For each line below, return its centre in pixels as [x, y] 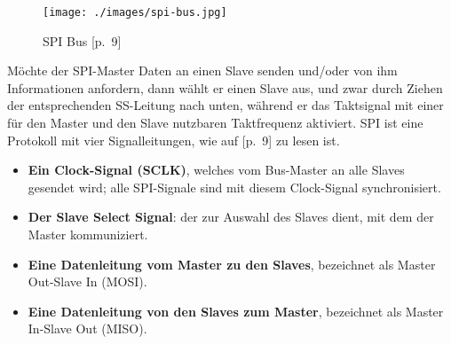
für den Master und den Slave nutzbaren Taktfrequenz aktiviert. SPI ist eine [215, 123]
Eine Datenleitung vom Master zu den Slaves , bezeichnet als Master [232, 264]
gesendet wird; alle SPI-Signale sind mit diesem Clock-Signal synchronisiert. [234, 187]
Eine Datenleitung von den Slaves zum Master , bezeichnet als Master [236, 311]
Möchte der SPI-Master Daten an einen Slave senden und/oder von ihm [202, 70]
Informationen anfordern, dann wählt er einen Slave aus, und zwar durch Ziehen [225, 87]
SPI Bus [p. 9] [82, 40]
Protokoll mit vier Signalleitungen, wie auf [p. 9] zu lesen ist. [174, 140]
